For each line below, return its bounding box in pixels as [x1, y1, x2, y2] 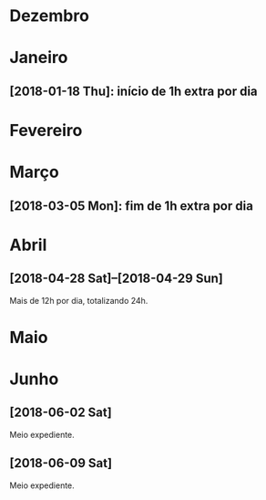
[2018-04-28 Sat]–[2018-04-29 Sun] [9, 271, 223, 286]
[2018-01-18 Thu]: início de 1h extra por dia [9, 83, 258, 99]
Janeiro [9, 47, 68, 68]
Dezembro [9, 5, 89, 26]
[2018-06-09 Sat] [9, 455, 112, 471]
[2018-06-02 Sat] [9, 405, 112, 421]
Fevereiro [9, 120, 83, 141]
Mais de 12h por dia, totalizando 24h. [9, 295, 148, 306]
